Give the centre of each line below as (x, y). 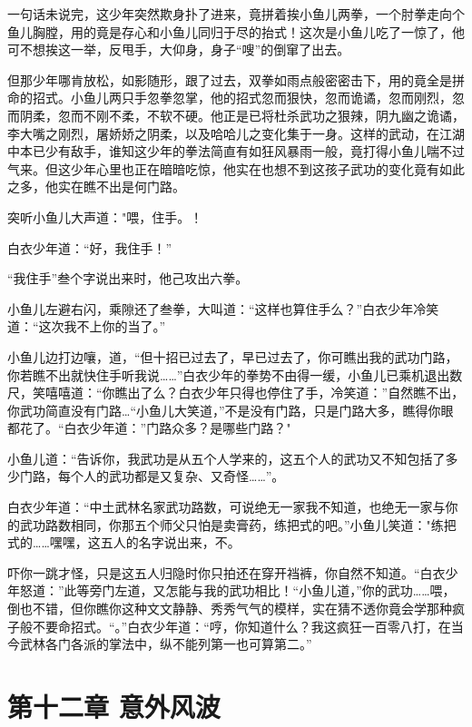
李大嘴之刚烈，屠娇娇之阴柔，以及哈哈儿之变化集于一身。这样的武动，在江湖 (236, 133)
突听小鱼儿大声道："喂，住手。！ (105, 216)
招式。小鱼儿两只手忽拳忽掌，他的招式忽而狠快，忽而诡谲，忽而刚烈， (242, 98)
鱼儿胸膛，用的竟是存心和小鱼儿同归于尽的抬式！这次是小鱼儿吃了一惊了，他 (236, 31)
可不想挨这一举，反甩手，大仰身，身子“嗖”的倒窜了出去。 (179, 49)
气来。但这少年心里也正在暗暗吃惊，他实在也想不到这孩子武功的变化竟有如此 (236, 168)
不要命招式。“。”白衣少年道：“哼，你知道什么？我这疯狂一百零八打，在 (241, 626)
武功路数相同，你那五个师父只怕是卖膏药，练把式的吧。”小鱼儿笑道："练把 (238, 524)
